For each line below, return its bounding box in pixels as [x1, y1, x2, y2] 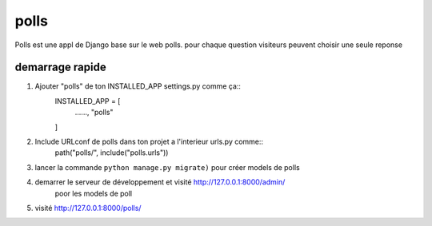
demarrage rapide [14, 61, 107, 74]
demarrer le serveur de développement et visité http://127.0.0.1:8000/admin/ [34, 177, 286, 187]
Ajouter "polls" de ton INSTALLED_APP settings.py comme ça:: [34, 81, 242, 91]
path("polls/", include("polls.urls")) [54, 148, 169, 157]
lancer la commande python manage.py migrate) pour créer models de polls [34, 162, 300, 172]
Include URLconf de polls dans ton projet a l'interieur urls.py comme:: [34, 137, 264, 147]
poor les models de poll [54, 188, 132, 198]
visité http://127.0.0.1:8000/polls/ [34, 203, 142, 212]
